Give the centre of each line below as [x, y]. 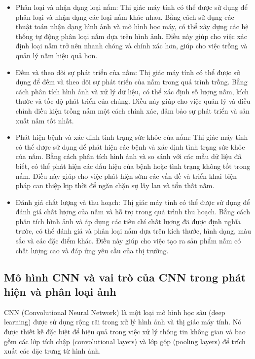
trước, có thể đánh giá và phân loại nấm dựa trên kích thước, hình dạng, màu [133, 231]
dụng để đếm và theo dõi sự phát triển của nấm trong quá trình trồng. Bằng [131, 82]
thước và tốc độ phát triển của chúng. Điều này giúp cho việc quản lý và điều [133, 101]
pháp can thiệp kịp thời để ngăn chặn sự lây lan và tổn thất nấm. [115, 185]
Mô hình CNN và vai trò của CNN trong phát [125, 277]
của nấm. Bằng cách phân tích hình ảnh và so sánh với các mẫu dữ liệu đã [128, 156]
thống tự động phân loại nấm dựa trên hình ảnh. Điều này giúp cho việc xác [131, 36]
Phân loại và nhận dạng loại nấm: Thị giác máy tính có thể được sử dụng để [131, 7]
